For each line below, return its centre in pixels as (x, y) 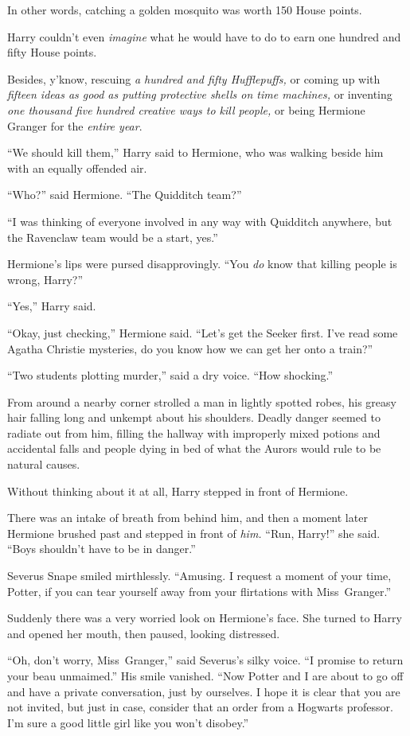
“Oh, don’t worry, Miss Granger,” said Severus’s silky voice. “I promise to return (205, 660)
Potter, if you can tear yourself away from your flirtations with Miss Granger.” (199, 591)
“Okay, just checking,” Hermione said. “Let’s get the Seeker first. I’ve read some (203, 332)
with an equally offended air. (77, 167)
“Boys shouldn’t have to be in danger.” (102, 549)
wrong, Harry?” (45, 279)
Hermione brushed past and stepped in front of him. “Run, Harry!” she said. (194, 533)
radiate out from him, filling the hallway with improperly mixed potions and (194, 432)
